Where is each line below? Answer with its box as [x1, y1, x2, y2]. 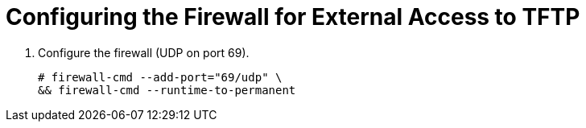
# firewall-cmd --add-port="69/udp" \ [38, 70, 283, 84]
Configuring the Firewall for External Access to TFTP [6, 3, 580, 31]
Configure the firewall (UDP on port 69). [38, 45, 250, 60]
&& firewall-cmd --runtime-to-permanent [38, 83, 296, 97]
